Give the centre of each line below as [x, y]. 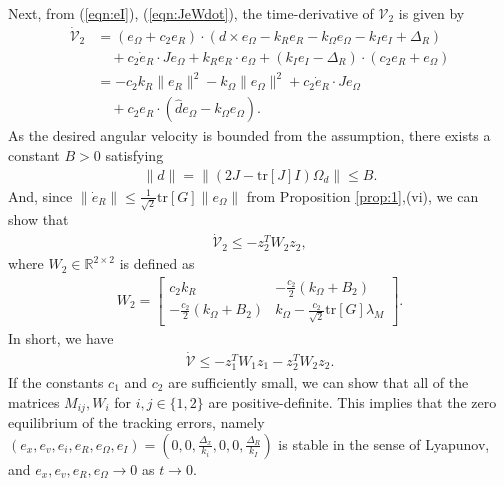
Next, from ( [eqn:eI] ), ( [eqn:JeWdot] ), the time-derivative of [191, 13]
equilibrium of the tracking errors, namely [136, 422]
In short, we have [61, 338]
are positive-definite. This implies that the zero [352, 401]
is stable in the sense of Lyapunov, [384, 443]
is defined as [157, 263]
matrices [34, 401]
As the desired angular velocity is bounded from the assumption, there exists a [249, 135]
